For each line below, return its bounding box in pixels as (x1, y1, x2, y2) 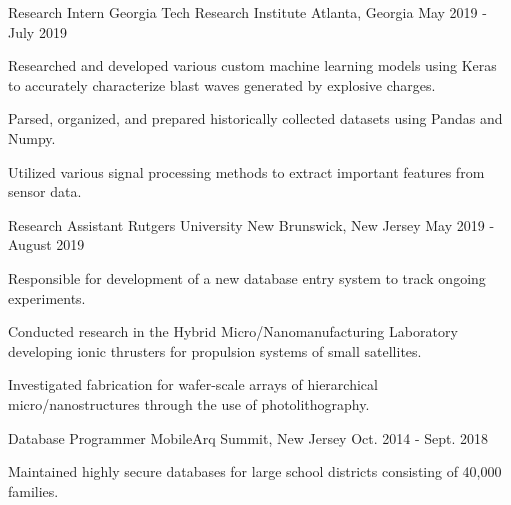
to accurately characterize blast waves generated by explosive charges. (8, 74, 436, 95)
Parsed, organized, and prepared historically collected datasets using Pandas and (8, 108, 503, 129)
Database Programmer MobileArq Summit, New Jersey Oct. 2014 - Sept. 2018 (8, 427, 489, 448)
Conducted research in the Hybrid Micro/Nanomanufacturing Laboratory (8, 321, 458, 342)
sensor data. (8, 181, 82, 202)
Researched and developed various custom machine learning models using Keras (8, 55, 497, 76)
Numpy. (8, 127, 56, 148)
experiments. (8, 287, 86, 308)
